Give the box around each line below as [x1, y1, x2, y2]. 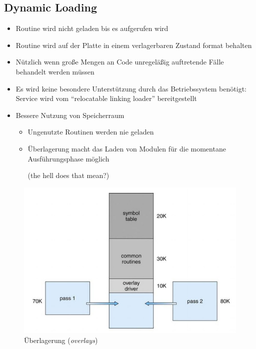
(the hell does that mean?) [27, 170, 109, 180]
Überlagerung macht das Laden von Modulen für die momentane [27, 143, 226, 153]
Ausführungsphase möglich [27, 153, 109, 163]
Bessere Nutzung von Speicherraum [15, 109, 124, 120]
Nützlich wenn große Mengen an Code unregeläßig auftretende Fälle [15, 56, 224, 67]
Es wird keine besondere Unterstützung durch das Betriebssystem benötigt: [15, 83, 246, 93]
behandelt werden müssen [15, 66, 94, 76]
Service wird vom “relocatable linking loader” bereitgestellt [15, 93, 197, 103]
